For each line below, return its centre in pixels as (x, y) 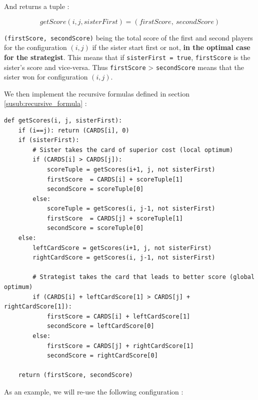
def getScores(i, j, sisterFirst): (63, 120)
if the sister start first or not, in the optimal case (171, 47)
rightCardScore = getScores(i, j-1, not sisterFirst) (124, 258)
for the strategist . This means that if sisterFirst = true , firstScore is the (127, 57)
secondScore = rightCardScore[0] (102, 356)
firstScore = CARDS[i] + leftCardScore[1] (118, 316)
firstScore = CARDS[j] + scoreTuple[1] (115, 218)
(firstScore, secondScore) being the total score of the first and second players (128, 37)
